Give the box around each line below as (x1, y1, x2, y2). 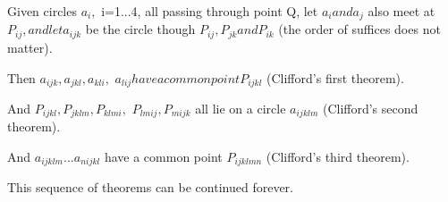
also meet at (368, 2, 435, 20)
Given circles (7, 2, 77, 20)
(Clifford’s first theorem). (266, 68, 404, 87)
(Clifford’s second (322, 98, 418, 117)
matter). (7, 38, 53, 56)
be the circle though (85, 20, 196, 38)
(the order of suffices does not (278, 20, 441, 38)
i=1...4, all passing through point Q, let (101, 2, 318, 20)
